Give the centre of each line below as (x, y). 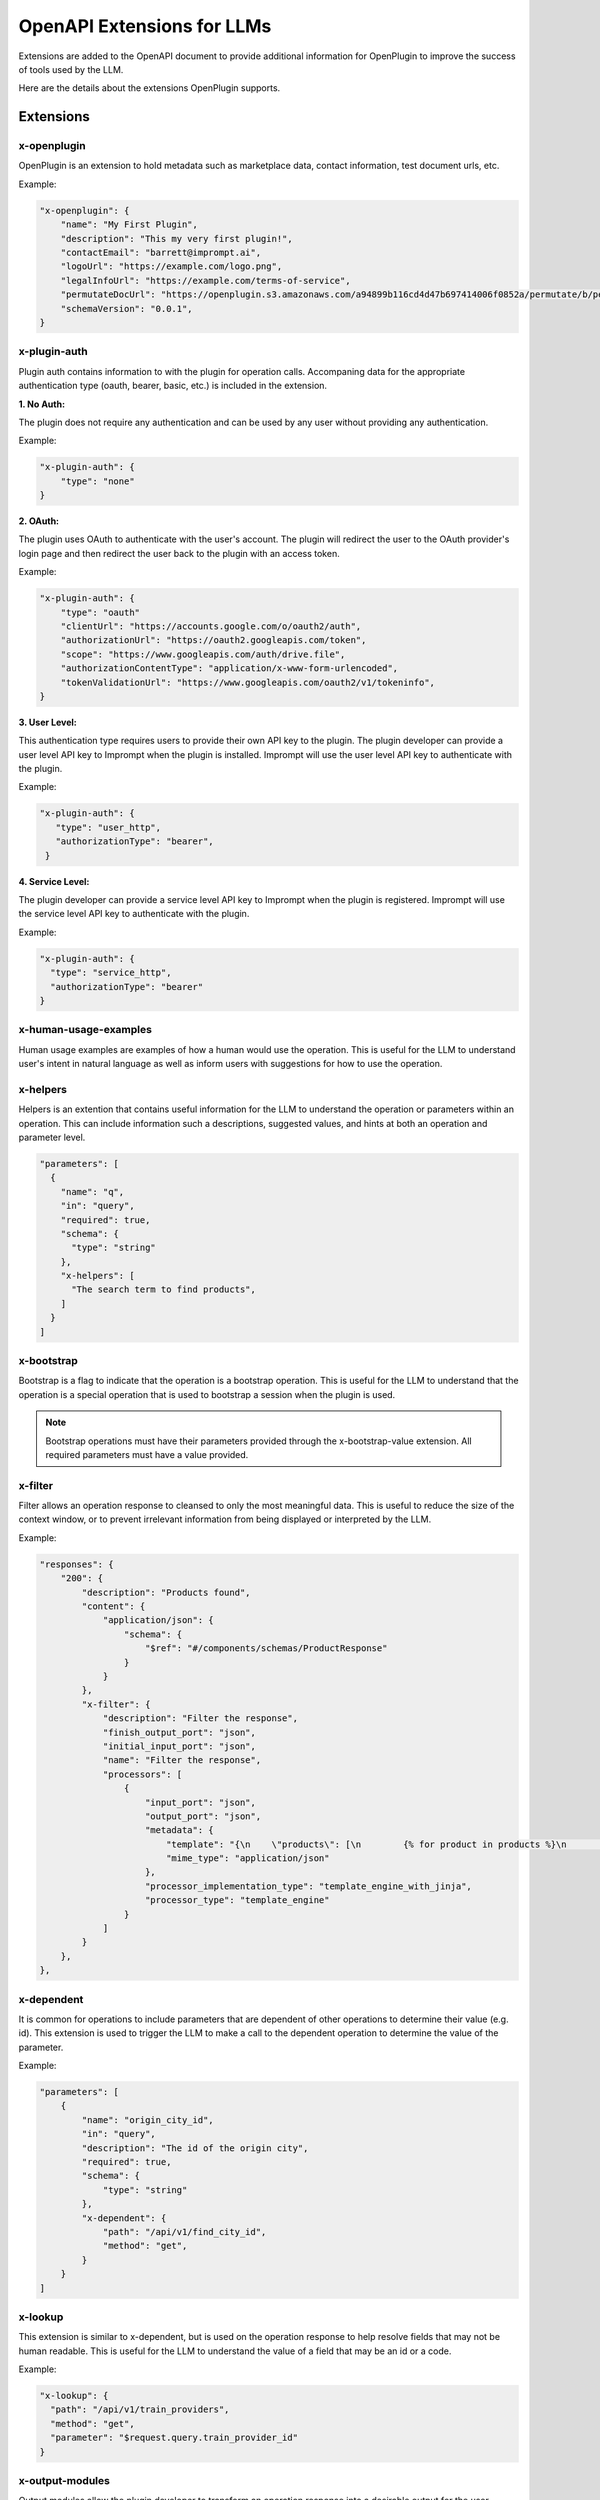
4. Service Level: (54, 881)
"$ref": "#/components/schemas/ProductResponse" (266, 1648)
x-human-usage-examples (85, 1030)
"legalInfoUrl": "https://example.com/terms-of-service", (205, 280)
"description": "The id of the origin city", (195, 2148)
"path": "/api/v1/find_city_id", (184, 2231)
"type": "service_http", (111, 973)
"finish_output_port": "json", (179, 1732)
